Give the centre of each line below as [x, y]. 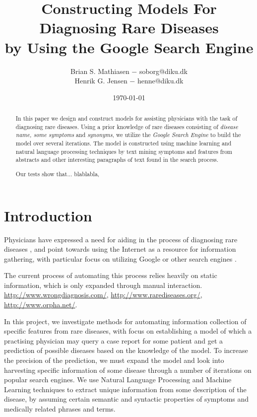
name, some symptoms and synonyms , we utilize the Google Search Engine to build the [128, 135]
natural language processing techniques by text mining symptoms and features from [124, 151]
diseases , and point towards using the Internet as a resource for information [120, 249]
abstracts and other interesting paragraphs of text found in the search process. [117, 160]
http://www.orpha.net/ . [41, 305]
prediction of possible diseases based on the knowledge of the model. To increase [126, 350]
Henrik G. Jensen [101, 81]
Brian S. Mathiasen [100, 71]
